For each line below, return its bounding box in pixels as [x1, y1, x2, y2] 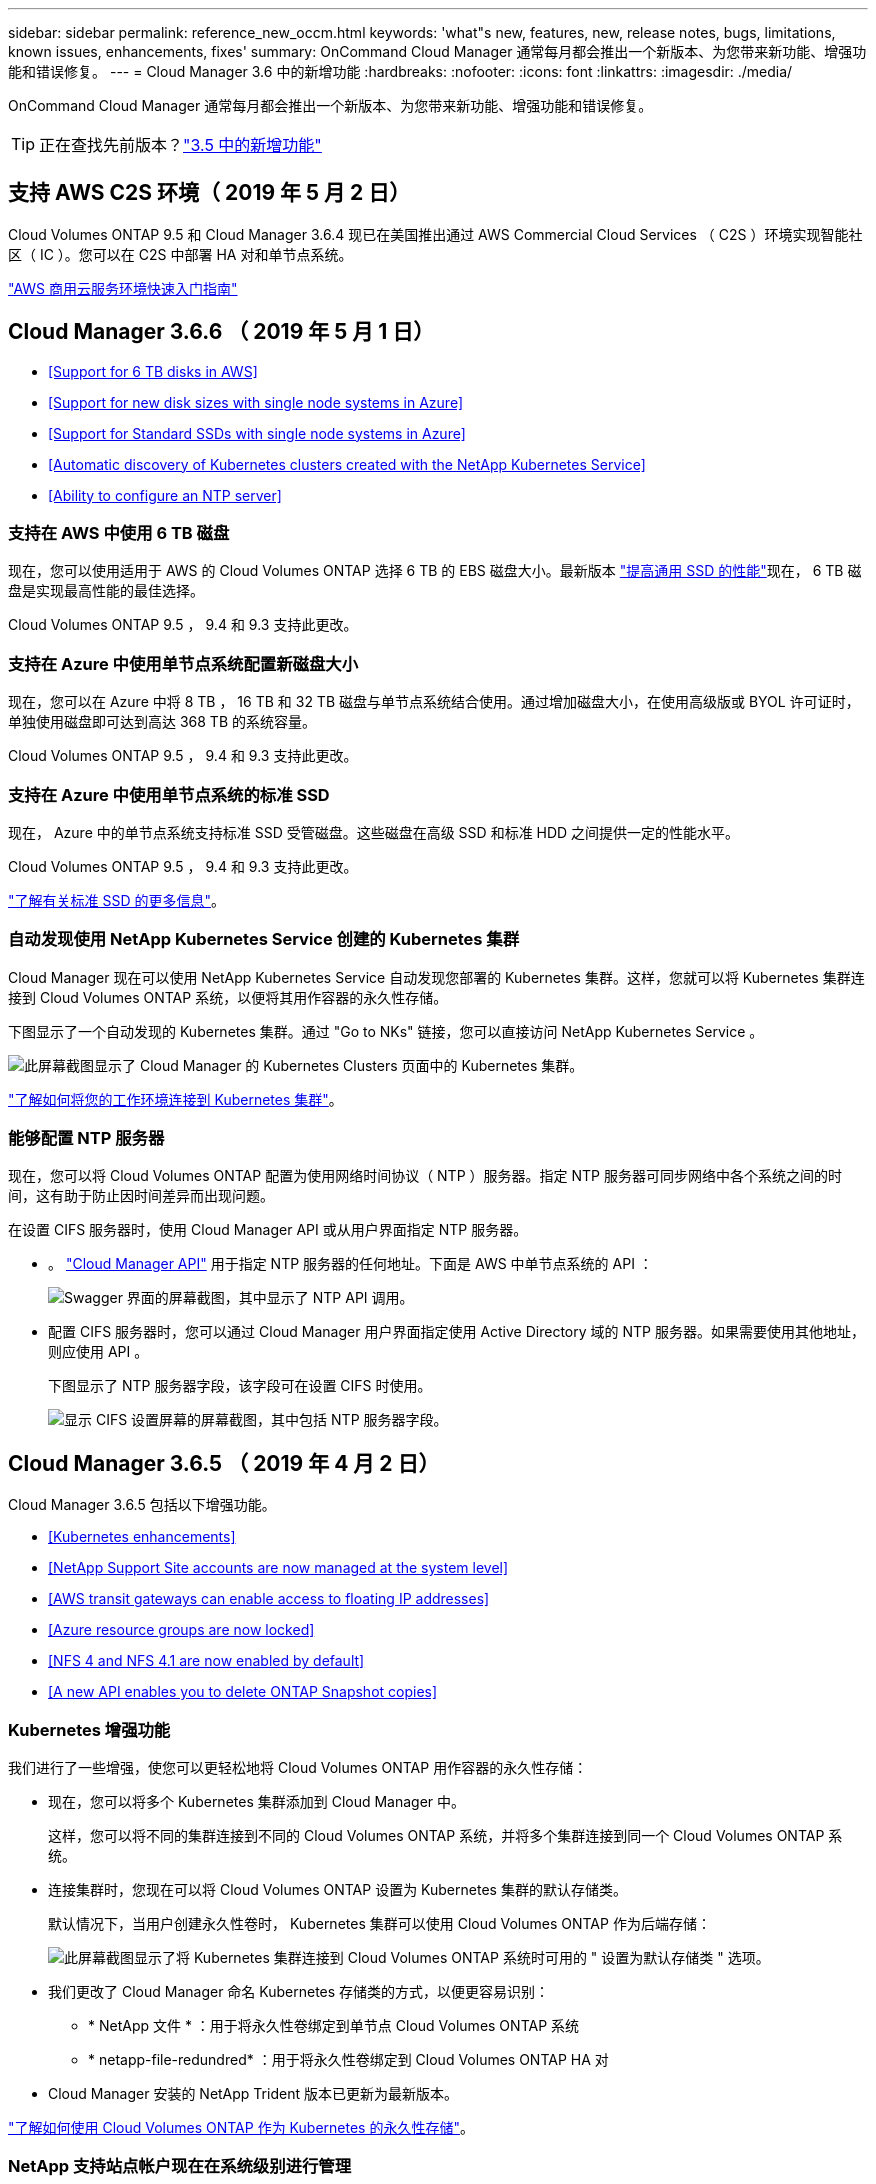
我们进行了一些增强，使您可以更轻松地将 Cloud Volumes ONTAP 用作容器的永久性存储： [8, 1759, 588, 1777]
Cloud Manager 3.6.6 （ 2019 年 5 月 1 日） [8, 319, 435, 345]
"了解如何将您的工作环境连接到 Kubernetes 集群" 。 [8, 1090, 343, 1108]
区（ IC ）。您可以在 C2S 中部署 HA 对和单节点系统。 [8, 245, 353, 263]
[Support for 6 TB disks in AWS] [48, 362, 258, 380]
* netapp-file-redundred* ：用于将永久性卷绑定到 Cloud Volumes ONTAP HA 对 [88, 2051, 609, 2069]
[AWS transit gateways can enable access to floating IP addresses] [48, 1590, 490, 1608]
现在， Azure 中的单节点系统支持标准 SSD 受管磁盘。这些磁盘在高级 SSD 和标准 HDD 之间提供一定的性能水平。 [8, 823, 740, 841]
